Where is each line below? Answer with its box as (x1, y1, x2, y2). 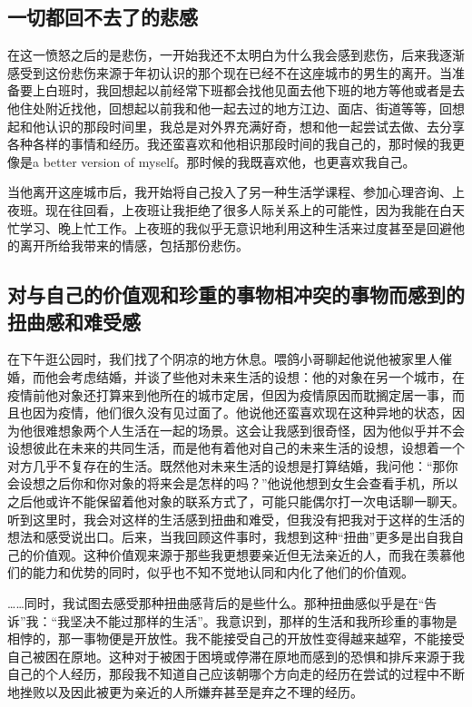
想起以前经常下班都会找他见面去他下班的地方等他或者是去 (121, 81, 465, 100)
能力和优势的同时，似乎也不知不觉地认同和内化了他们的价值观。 (32, 563, 414, 582)
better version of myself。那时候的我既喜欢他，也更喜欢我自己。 (43, 152, 416, 171)
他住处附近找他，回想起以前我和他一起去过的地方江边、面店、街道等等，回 (7, 98, 452, 117)
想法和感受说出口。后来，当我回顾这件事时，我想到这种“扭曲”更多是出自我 (7, 527, 452, 546)
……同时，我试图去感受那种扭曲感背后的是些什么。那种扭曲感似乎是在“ (7, 594, 425, 613)
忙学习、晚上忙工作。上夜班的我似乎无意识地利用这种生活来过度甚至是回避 (7, 218, 452, 237)
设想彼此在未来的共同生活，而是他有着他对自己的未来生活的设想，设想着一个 (7, 438, 465, 457)
